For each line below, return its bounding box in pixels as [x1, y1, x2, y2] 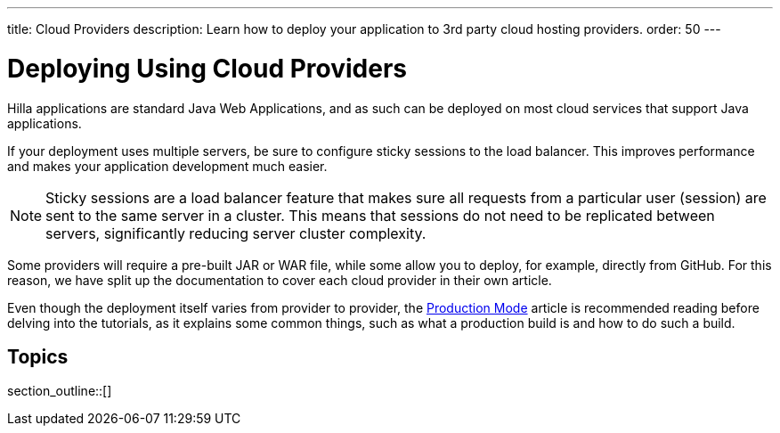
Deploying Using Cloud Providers [7, 53, 408, 84]
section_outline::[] [7, 383, 112, 399]
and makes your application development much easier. [7, 158, 328, 174]
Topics [7, 345, 69, 368]
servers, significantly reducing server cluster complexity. [45, 224, 427, 242]
